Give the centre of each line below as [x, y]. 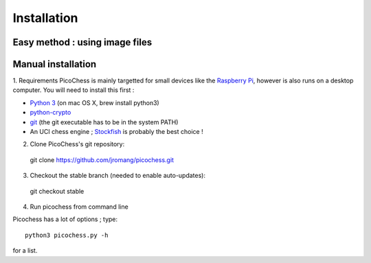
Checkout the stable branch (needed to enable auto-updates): [118, 176]
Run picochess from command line [79, 207]
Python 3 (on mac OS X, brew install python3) [94, 102]
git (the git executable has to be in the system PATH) [104, 122]
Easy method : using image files [82, 42]
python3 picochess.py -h [67, 235]
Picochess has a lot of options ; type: [65, 219]
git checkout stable [57, 191]
